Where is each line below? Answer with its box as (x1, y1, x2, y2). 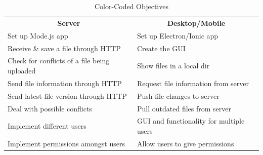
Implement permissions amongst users (8, 138, 125, 148)
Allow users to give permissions (137, 138, 234, 148)
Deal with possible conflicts (8, 103, 92, 113)
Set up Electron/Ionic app (137, 30, 218, 41)
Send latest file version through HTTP (8, 90, 127, 101)
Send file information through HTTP (8, 77, 122, 88)
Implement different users (8, 121, 86, 131)
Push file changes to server (137, 90, 220, 101)
